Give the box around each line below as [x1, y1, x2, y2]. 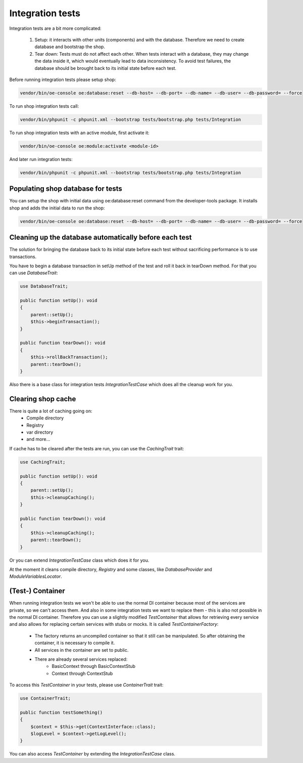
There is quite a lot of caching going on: [9, 408, 93, 414]
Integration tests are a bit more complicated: [9, 25, 102, 31]
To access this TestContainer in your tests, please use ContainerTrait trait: [9, 682, 164, 688]
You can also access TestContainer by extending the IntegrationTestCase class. [9, 751, 176, 757]
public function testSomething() [20, 709, 103, 715]
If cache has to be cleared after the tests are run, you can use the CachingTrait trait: [9, 445, 184, 451]
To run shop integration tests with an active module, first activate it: [9, 130, 149, 136]
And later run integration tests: [9, 156, 73, 162]
